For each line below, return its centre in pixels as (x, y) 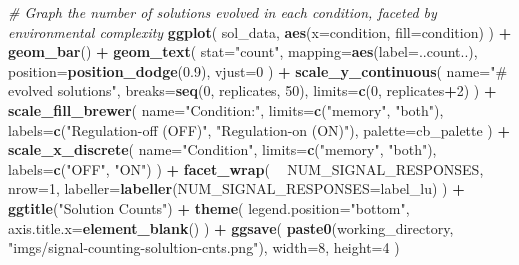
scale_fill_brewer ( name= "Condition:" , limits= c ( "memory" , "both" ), (226, 109)
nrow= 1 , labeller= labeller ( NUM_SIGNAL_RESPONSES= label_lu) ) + (236, 188)
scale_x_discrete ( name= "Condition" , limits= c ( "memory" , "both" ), (222, 149)
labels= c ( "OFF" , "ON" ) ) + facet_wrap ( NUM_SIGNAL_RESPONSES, (246, 168)
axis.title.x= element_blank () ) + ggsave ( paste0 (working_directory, (231, 227)
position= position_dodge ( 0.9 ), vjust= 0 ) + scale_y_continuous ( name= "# (258, 70)
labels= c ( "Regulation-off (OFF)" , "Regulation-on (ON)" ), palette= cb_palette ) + (259, 129)
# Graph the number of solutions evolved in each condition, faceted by (222, 12)
